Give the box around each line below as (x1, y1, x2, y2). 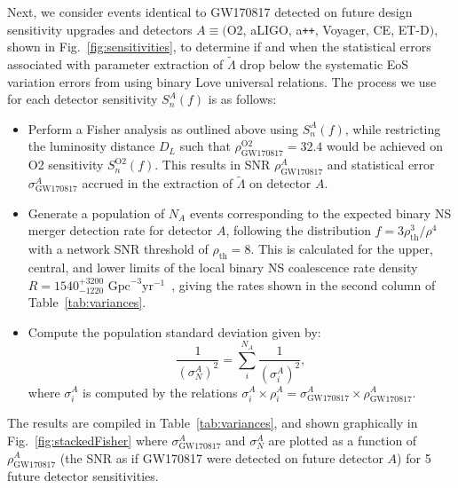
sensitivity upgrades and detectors (7, 20, 193, 38)
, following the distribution (225, 221, 371, 240)
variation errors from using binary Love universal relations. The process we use (7, 72, 437, 91)
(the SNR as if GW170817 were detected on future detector (59, 448, 383, 467)
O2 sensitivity (28, 155, 104, 174)
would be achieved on (326, 137, 444, 155)
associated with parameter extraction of (7, 55, 224, 74)
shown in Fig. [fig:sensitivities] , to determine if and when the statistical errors (7, 37, 431, 56)
